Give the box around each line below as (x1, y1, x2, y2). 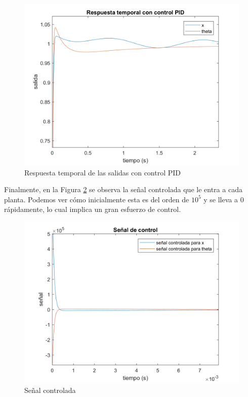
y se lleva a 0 (203, 194, 244, 204)
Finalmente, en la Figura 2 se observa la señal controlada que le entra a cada (4, 184, 242, 195)
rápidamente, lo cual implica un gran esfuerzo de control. (4, 204, 181, 214)
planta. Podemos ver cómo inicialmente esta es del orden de (4, 194, 189, 204)
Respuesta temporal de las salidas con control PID (24, 167, 181, 177)
